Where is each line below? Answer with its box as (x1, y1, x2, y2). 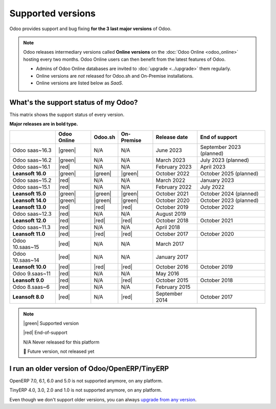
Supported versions (9, 8, 96, 19)
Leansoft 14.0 (12, 197, 47, 204)
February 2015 (155, 283, 191, 290)
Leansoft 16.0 (12, 170, 47, 177)
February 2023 (155, 163, 192, 170)
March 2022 (155, 176, 186, 184)
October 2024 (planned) (200, 190, 259, 197)
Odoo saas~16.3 (12, 146, 52, 153)
